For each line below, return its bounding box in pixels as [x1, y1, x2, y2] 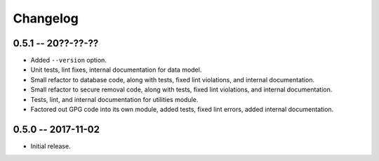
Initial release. [30, 141, 71, 150]
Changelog [13, 11, 79, 26]
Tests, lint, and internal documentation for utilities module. [30, 95, 199, 103]
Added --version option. [30, 56, 107, 65]
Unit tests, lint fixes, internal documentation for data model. [30, 65, 202, 74]
